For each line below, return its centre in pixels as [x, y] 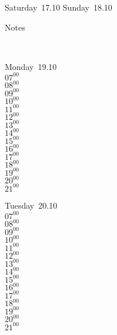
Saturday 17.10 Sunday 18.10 [58, 7]
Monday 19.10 [31, 66]
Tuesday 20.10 [31, 205]
